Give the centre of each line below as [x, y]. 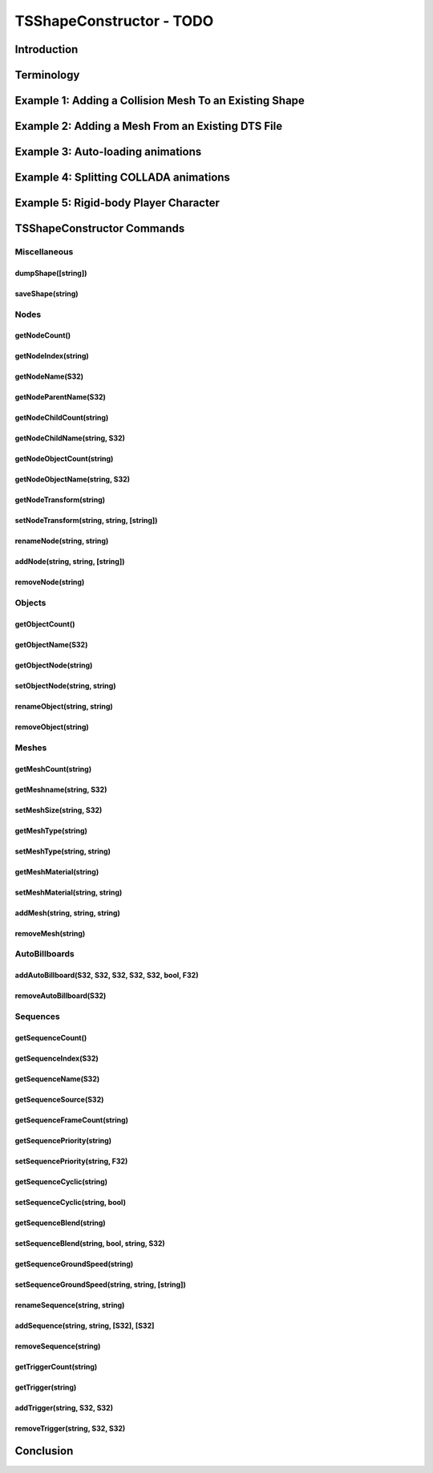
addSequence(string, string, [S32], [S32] [85, 1325]
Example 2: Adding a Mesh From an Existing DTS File [149, 126]
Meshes [31, 748]
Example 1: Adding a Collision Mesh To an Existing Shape [160, 101]
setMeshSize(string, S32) [59, 810]
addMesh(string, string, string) [67, 913]
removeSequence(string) [58, 1346]
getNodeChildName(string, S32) [70, 438]
